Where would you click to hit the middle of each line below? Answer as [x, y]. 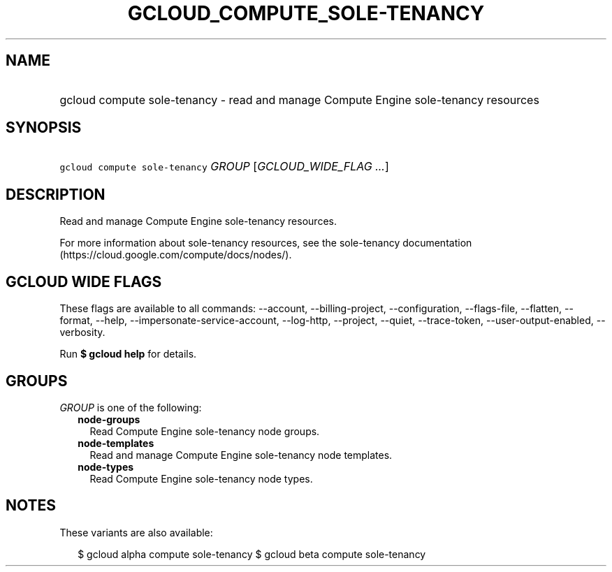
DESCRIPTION [56, 194]
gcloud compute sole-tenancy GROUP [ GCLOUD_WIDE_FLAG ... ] [224, 167]
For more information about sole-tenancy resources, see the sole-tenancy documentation [266, 243]
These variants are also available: [136, 532]
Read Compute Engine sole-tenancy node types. [201, 478]
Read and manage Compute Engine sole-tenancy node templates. [241, 455]
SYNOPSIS [44, 128]
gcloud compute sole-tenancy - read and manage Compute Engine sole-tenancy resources [299, 100]
